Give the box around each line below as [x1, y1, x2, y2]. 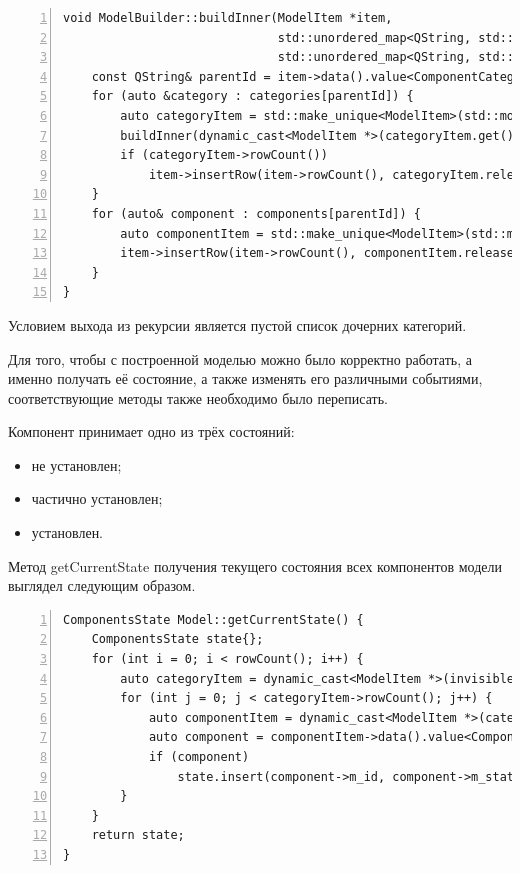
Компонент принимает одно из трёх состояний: [8, 421, 295, 442]
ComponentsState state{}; [91, 632, 264, 647]
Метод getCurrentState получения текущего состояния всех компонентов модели [8, 555, 502, 576]
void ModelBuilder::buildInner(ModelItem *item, [63, 11, 393, 25]
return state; [91, 828, 185, 843]
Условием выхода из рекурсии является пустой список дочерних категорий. [8, 314, 467, 335]
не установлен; [31, 454, 122, 475]
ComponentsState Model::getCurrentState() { [63, 612, 364, 627]
